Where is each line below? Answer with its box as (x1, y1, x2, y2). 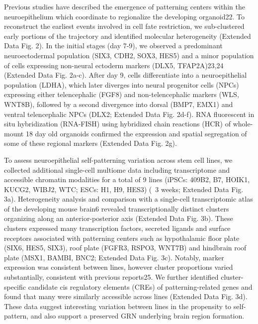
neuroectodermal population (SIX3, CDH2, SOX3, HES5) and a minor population (4, 50, 254, 60)
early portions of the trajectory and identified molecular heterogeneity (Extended (4, 30, 251, 41)
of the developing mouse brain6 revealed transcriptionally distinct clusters (4, 203, 229, 214)
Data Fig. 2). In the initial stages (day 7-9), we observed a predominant (4, 40, 223, 51)
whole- (233, 118, 253, 129)
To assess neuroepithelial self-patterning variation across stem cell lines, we (4, 154, 233, 165)
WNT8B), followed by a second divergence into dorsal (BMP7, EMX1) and (4, 99, 233, 109)
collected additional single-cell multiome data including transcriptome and (4, 164, 230, 175)
